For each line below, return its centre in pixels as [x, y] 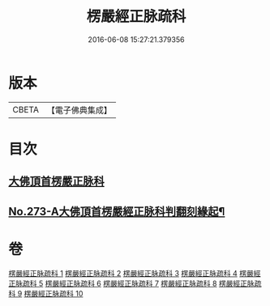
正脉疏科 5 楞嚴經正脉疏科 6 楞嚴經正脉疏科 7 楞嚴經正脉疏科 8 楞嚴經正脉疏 [135, 283]
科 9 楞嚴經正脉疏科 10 [46, 293]
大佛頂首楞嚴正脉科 [56, 182]
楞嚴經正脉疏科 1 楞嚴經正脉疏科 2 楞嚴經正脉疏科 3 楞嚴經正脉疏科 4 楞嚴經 [135, 273]
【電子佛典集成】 [79, 110]
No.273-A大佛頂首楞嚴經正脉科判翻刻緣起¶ [117, 211]
